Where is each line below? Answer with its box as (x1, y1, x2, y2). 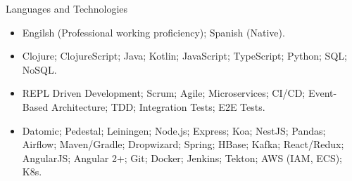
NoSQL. (22, 62, 57, 76)
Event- (308, 86, 337, 100)
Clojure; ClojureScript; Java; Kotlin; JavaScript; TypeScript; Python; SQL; (22, 48, 347, 63)
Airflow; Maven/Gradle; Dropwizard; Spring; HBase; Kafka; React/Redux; (22, 137, 344, 152)
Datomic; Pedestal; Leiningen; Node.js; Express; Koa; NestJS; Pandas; (22, 123, 326, 138)
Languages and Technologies (6, 1, 128, 15)
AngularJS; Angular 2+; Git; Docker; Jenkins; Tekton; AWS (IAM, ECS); (22, 150, 342, 165)
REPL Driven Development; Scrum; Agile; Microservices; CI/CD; (22, 86, 306, 100)
